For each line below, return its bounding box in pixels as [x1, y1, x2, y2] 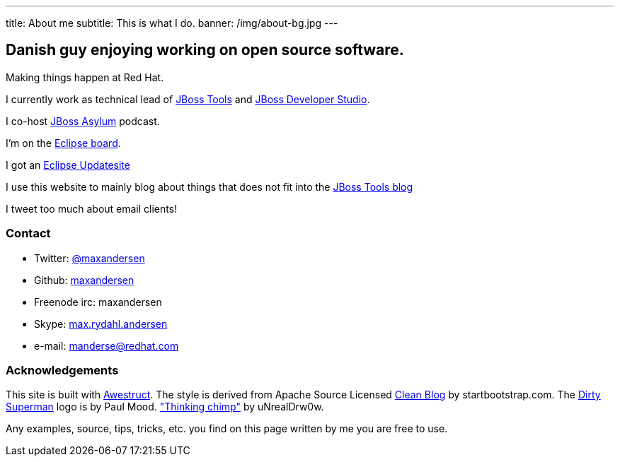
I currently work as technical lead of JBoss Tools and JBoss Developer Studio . [6, 93, 370, 105]
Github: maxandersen [34, 273, 134, 286]
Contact [6, 226, 51, 241]
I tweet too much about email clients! [6, 202, 178, 215]
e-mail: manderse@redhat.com [34, 339, 179, 352]
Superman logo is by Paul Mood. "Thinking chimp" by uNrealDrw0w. [6, 401, 324, 413]
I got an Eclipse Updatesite [6, 158, 130, 171]
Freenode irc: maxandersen [34, 295, 162, 308]
